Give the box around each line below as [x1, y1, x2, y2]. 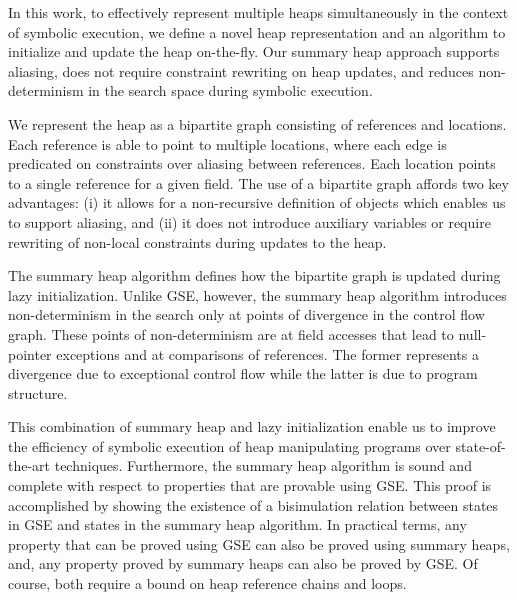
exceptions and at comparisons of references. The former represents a [56, 343, 479, 364]
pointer [8, 343, 52, 364]
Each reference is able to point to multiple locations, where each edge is [8, 133, 447, 154]
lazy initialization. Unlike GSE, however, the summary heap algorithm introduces [8, 284, 507, 305]
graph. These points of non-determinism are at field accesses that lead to [8, 323, 454, 344]
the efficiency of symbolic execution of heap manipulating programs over [8, 435, 451, 456]
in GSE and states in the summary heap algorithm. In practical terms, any [8, 514, 467, 535]
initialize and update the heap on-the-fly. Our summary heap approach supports [8, 41, 500, 62]
